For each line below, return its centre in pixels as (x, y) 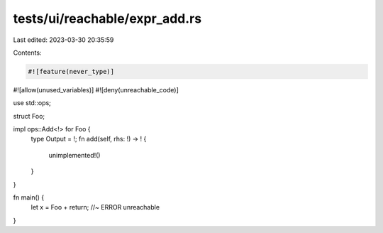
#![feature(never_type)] (71, 71)
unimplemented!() (74, 155)
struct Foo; (29, 116)
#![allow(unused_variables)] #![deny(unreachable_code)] (96, 90)
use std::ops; (32, 103)
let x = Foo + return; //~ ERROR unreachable (95, 207)
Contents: (27, 53)
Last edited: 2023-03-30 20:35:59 (63, 40)
